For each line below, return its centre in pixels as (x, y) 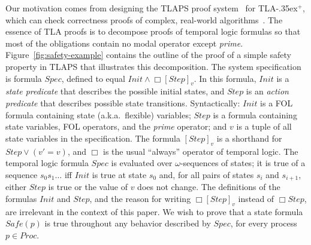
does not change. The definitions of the (209, 187)
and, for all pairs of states (206, 174)
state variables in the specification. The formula (93, 138)
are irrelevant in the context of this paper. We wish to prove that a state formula (154, 211)
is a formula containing (255, 114)
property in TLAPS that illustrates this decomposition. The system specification (153, 66)
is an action (267, 91)
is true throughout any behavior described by (128, 223)
